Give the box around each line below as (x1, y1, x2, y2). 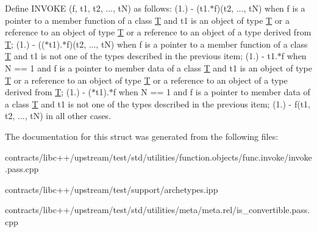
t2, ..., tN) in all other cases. (5, 109, 112, 122)
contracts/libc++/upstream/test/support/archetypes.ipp (5, 183, 218, 195)
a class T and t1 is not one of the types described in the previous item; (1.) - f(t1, (5, 97, 311, 110)
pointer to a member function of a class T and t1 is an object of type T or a (5, 13, 290, 26)
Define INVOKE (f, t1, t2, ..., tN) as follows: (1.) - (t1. (5, 2, 210, 14)
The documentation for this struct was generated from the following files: (5, 129, 279, 142)
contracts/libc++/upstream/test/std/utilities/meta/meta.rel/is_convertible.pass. (5, 203, 310, 216)
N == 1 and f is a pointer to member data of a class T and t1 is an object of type (5, 61, 312, 74)
